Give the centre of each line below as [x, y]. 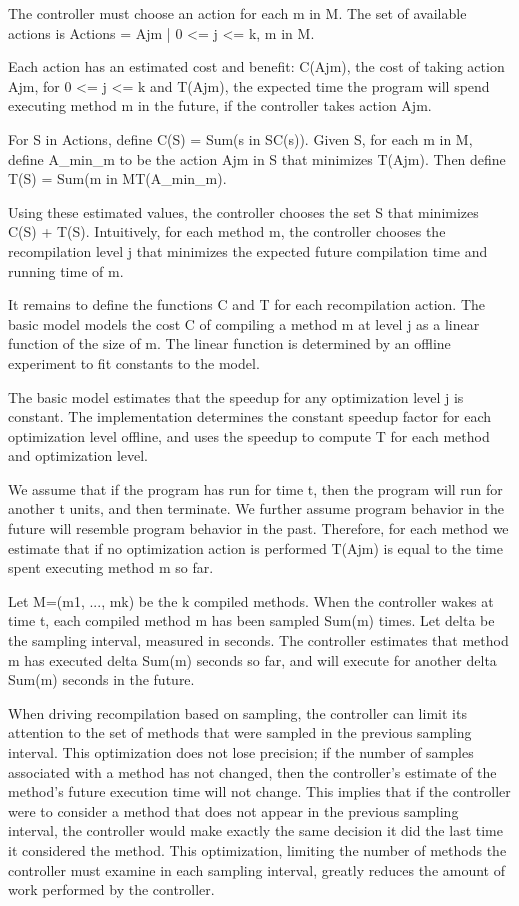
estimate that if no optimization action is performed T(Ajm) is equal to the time [255, 547]
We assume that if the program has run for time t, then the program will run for [255, 488]
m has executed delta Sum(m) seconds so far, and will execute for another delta [252, 659]
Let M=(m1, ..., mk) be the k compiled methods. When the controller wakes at [251, 600]
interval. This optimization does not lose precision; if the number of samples [241, 752]
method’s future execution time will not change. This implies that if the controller [259, 791]
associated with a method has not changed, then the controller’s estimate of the [252, 771]
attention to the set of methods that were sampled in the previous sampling [240, 732]
